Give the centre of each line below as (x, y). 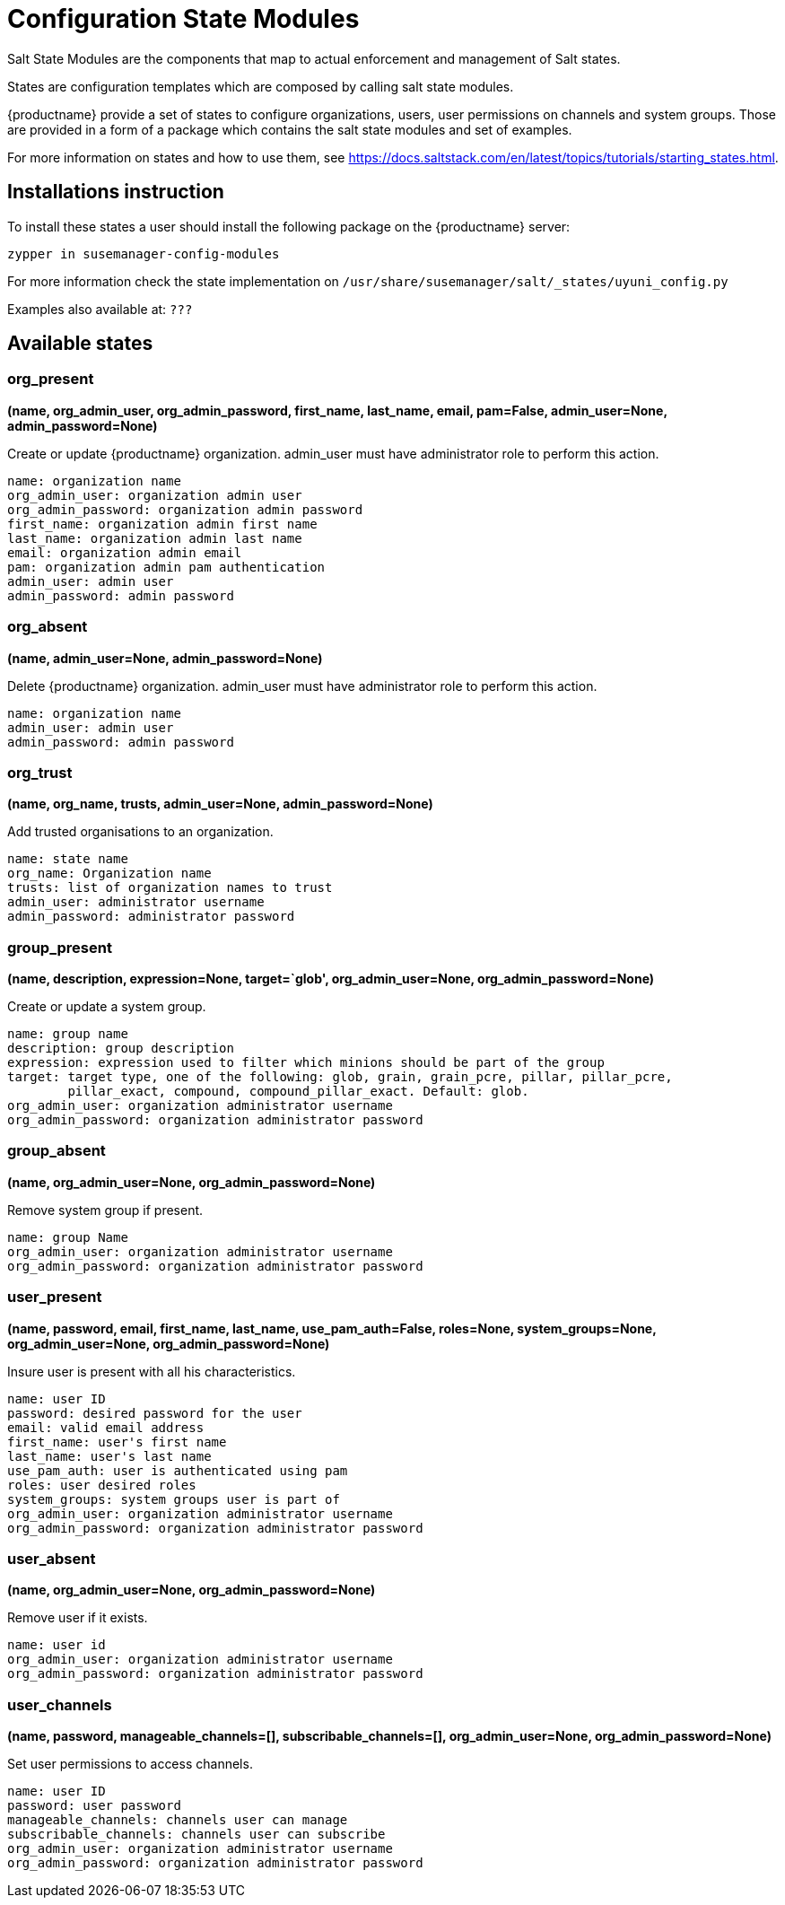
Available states (80, 344)
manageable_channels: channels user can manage (178, 1820)
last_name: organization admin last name (155, 538)
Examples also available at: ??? (100, 309)
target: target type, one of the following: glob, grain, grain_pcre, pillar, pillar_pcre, (340, 1077)
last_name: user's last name (109, 1456)
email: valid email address (106, 1427)
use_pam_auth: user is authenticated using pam (178, 1470)
